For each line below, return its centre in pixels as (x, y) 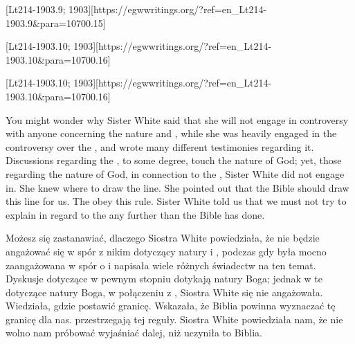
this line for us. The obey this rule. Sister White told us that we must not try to (176, 201)
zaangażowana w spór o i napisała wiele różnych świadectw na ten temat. (161, 265)
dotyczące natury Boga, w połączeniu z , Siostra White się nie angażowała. (164, 292)
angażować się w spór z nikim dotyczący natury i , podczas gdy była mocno (166, 251)
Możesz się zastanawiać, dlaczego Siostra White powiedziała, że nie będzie (163, 238)
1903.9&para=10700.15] (56, 22)
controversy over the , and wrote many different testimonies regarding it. (160, 146)
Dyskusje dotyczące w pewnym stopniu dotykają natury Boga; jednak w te (164, 279)
